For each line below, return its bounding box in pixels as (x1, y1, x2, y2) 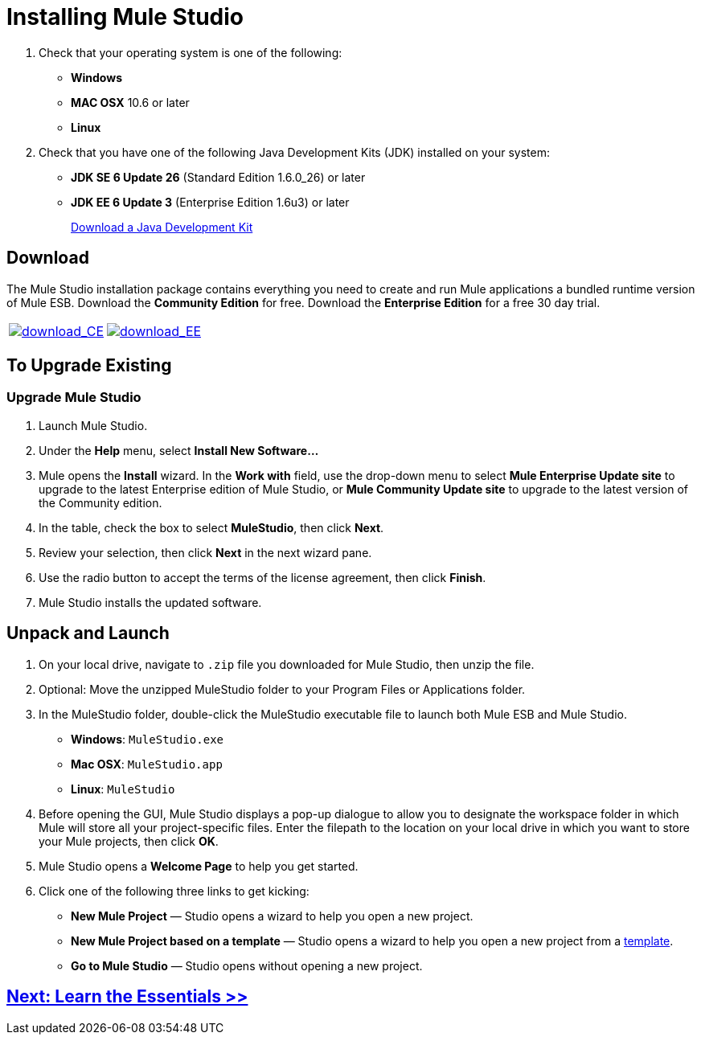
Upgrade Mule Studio (6, 389, 141, 406)
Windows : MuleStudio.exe (71, 732, 223, 746)
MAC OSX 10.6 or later (71, 95, 190, 109)
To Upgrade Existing (6, 355, 172, 376)
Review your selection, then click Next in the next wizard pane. (39, 545, 372, 559)
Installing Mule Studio (6, 3, 244, 31)
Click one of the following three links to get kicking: (39, 883, 310, 898)
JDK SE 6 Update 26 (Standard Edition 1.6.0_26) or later (71, 170, 366, 184)
